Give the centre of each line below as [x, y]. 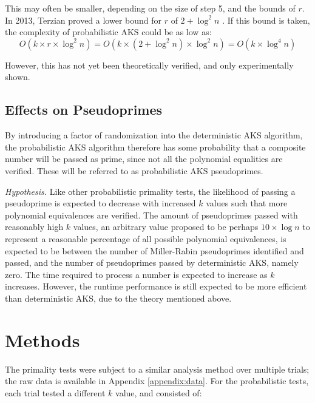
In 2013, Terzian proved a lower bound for [83, 20]
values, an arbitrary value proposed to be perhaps [166, 227]
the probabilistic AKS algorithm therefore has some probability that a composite [155, 147]
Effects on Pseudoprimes [84, 110]
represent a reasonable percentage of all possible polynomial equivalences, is [146, 238]
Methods [42, 340]
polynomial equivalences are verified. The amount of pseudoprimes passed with [151, 215]
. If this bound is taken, [266, 20]
